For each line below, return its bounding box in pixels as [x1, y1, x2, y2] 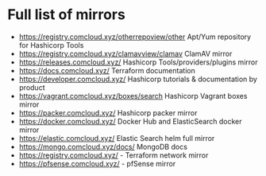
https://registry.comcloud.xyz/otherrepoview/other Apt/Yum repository [18, 32, 252, 41]
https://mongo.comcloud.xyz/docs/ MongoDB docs [18, 142, 188, 151]
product [18, 82, 45, 92]
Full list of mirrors [7, 6, 126, 24]
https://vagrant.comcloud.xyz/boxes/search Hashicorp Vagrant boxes [18, 91, 248, 100]
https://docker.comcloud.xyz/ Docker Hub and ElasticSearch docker [18, 116, 243, 126]
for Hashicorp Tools [18, 40, 84, 49]
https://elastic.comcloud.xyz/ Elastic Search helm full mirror [18, 133, 215, 143]
